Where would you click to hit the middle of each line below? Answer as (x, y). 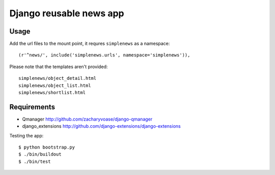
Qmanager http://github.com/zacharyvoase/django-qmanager (87, 119)
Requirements (32, 107)
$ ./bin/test (35, 161)
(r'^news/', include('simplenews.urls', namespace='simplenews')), (104, 55)
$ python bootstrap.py (47, 147)
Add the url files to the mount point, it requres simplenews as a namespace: (90, 44)
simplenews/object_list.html (55, 85)
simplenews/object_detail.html (58, 78)
